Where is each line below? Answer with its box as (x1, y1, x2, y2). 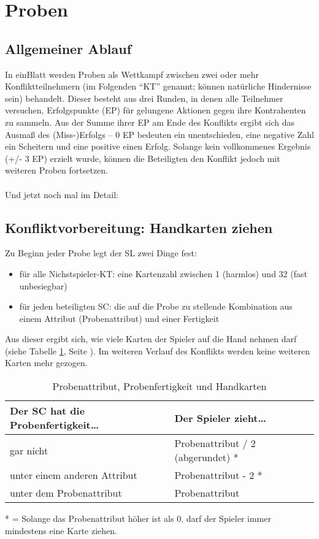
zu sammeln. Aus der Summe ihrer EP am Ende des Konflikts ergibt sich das (5, 115, 295, 128)
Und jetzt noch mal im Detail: (5, 188, 118, 201)
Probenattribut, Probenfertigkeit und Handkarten (52, 379, 267, 394)
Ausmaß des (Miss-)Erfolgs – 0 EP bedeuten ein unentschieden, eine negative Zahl (5, 128, 314, 140)
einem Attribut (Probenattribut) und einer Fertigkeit (19, 312, 220, 324)
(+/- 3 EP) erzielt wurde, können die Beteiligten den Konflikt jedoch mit (5, 151, 280, 164)
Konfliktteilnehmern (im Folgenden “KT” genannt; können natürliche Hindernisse (5, 80, 312, 93)
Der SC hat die (10, 403, 85, 418)
